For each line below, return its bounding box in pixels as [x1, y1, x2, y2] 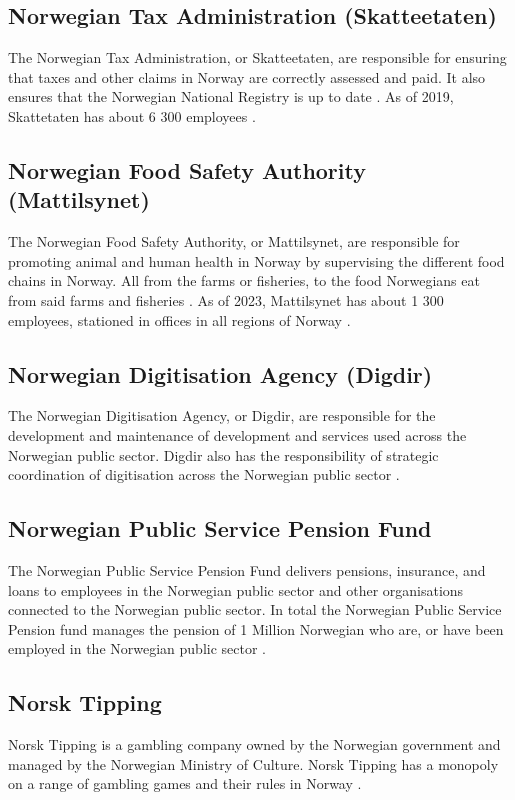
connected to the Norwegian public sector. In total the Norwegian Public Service [8, 599, 502, 620]
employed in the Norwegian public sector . [8, 638, 266, 659]
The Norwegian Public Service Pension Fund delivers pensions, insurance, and [8, 559, 486, 580]
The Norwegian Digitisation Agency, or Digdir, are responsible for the [8, 405, 436, 426]
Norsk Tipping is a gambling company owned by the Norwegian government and [8, 734, 501, 755]
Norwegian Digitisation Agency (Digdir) [8, 358, 433, 389]
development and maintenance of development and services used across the [8, 424, 467, 445]
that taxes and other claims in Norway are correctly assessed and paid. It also [8, 66, 486, 87]
